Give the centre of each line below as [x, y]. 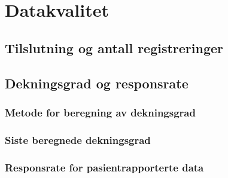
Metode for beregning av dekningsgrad [100, 112]
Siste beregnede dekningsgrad [78, 139]
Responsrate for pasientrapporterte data [104, 167]
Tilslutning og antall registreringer [114, 47]
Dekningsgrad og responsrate [97, 83]
